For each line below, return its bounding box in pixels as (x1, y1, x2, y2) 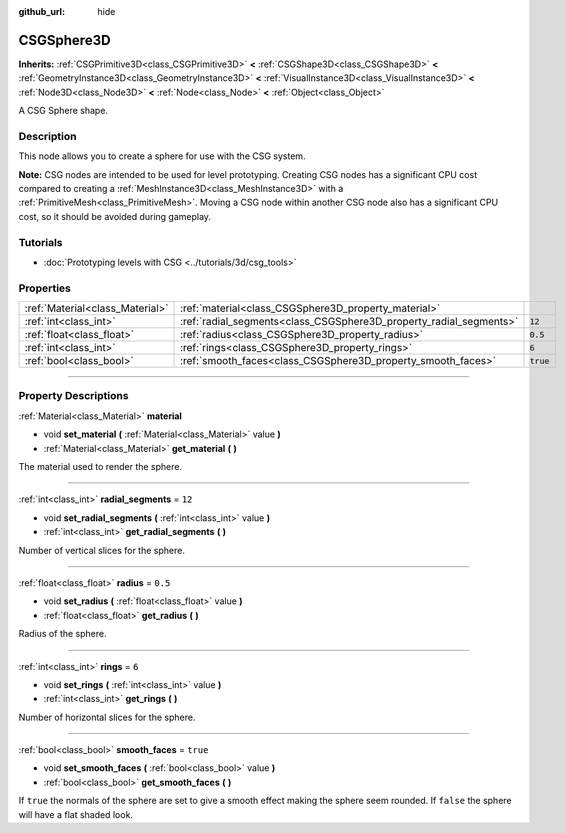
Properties (18, 281, 72, 295)
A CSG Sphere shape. (18, 105, 109, 117)
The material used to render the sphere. (18, 460, 183, 472)
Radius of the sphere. (18, 628, 107, 640)
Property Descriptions (18, 389, 129, 403)
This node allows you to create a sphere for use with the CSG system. (18, 150, 306, 162)
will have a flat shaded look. (18, 808, 134, 820)
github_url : (18, 6, 65, 17)
